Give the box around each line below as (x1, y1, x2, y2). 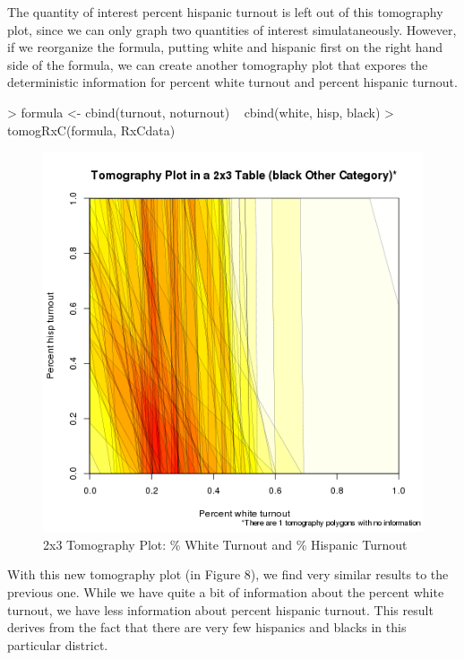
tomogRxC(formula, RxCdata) (7, 120, 176, 139)
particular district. (7, 635, 108, 654)
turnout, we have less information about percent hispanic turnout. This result (7, 600, 434, 619)
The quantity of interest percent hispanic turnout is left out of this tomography (7, 3, 443, 21)
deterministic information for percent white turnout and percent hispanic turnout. (7, 73, 458, 91)
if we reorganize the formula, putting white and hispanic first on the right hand (7, 38, 443, 56)
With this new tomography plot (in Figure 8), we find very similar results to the (7, 565, 449, 584)
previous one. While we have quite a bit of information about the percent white (7, 582, 444, 601)
